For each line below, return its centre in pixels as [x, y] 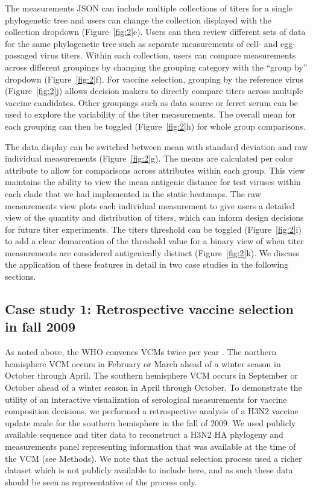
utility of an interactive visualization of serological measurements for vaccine [146, 399]
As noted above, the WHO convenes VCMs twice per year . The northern [141, 352]
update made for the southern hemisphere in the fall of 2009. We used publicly [150, 422]
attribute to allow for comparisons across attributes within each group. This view [155, 170]
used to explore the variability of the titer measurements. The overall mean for [150, 114]
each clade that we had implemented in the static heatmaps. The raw [133, 193]
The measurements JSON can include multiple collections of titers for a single [149, 8]
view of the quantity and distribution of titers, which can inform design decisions [154, 217]
